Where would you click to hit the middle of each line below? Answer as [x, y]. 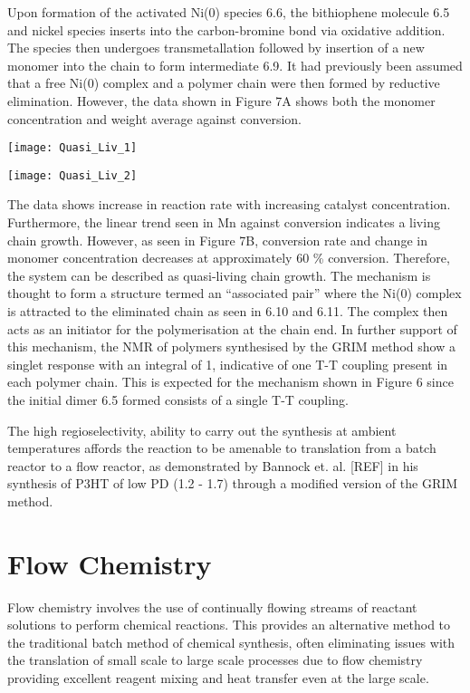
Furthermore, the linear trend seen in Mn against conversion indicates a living [224, 222]
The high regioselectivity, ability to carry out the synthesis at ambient [202, 430]
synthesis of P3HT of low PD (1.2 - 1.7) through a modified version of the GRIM [233, 483]
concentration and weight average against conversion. [154, 118]
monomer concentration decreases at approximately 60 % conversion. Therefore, [229, 258]
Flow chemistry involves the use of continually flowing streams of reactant [212, 606]
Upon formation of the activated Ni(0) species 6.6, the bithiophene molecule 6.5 [229, 12]
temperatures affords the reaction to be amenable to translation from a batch [222, 448]
